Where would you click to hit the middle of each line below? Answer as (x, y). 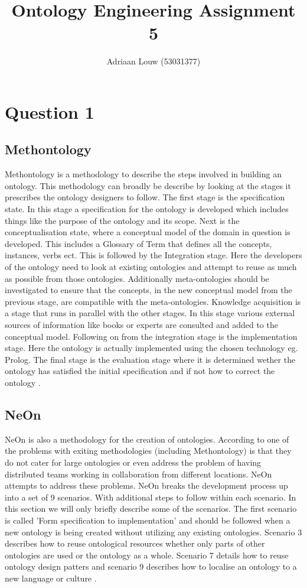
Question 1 (50, 111)
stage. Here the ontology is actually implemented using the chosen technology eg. (151, 348)
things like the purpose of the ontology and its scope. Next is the (122, 220)
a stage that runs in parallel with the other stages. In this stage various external (150, 313)
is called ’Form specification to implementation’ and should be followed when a (148, 520)
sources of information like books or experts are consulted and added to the (141, 325)
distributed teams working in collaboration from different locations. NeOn (138, 474)
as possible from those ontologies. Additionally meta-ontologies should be (137, 278)
